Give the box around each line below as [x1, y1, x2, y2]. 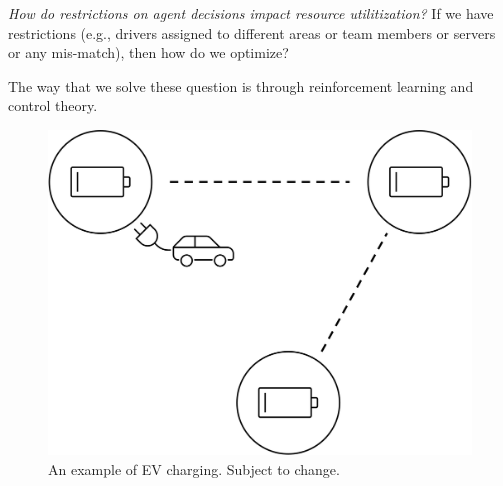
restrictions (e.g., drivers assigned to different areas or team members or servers [8, 22, 496, 43]
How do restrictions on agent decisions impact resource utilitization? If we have [8, 3, 494, 23]
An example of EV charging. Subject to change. [48, 458, 340, 479]
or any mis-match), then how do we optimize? [8, 42, 289, 63]
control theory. [8, 95, 98, 116]
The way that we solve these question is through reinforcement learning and [8, 75, 474, 96]
